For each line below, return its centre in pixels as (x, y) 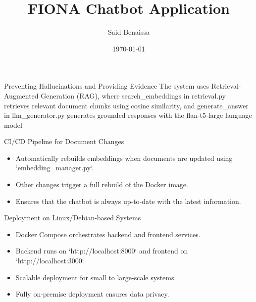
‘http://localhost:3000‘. (50, 261)
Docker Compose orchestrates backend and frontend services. (108, 234)
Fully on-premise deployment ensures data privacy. (92, 294)
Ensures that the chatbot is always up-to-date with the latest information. (128, 201)
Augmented (21, 95)
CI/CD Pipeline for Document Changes (64, 141)
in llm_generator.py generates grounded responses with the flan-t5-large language (128, 115)
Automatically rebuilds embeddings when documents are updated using (124, 158)
